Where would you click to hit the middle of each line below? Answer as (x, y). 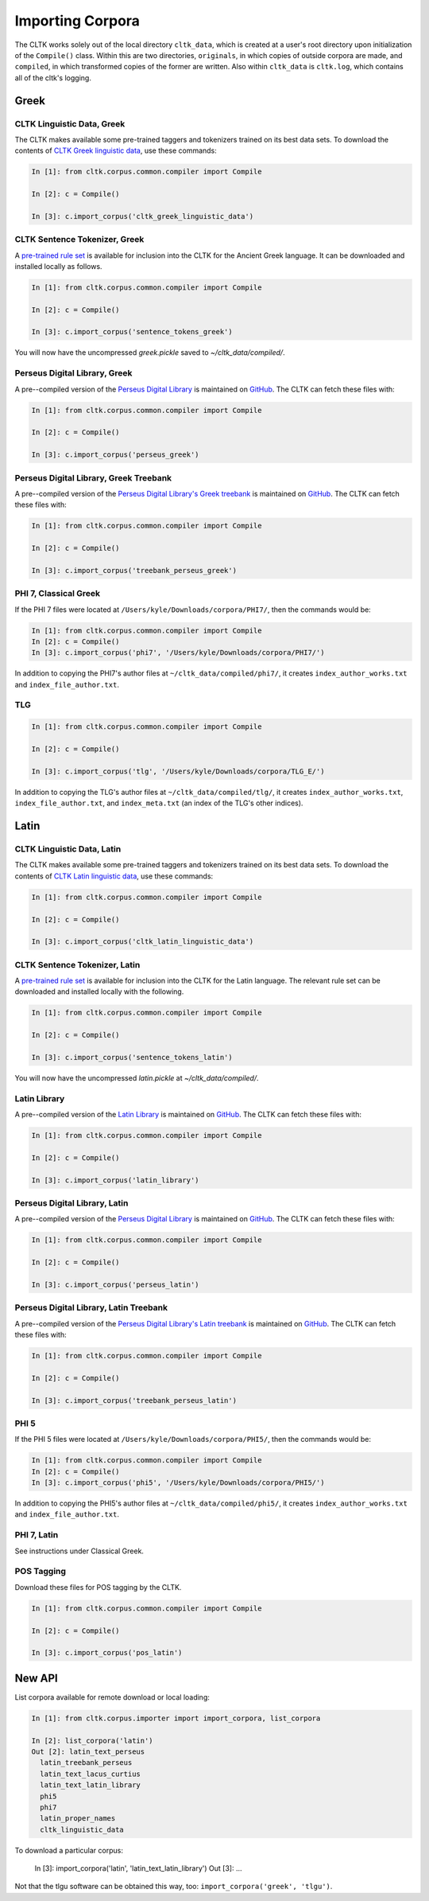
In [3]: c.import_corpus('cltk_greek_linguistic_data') (143, 216)
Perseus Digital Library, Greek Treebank (93, 477)
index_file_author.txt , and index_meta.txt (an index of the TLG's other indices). (159, 803)
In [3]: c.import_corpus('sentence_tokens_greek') (132, 332)
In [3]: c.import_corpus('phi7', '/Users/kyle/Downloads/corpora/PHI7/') (178, 653)
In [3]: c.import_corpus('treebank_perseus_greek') (134, 570)
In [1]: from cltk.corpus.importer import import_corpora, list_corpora (176, 1718)
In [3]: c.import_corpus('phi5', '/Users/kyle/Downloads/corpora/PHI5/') (178, 1483)
